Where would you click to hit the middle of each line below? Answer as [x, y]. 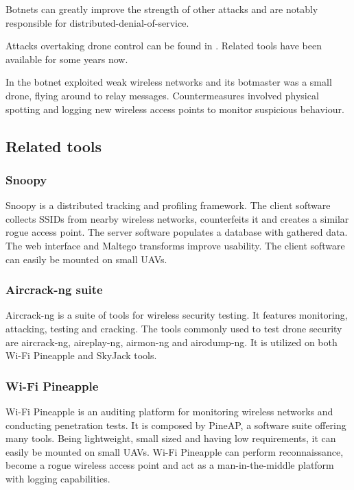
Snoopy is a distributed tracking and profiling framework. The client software [168, 205]
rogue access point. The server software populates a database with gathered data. [177, 232]
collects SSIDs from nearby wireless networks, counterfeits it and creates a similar [177, 218]
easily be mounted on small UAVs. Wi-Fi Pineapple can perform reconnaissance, [175, 451]
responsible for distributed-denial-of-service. [97, 22]
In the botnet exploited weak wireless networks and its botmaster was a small [169, 82]
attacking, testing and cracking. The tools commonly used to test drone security [174, 328]
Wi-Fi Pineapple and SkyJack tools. [81, 355]
